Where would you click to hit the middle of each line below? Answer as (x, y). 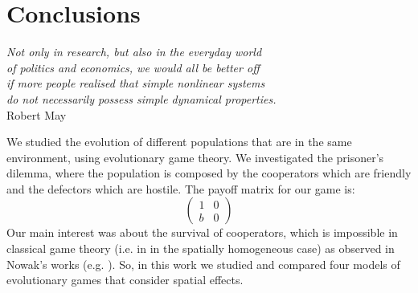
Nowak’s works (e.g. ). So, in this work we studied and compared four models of (203, 264)
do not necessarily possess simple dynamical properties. (141, 98)
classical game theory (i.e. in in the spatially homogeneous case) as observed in (201, 248)
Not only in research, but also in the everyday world (134, 52)
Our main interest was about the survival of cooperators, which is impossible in (202, 232)
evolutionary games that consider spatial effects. (125, 280)
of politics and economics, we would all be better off (133, 67)
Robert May (37, 114)
